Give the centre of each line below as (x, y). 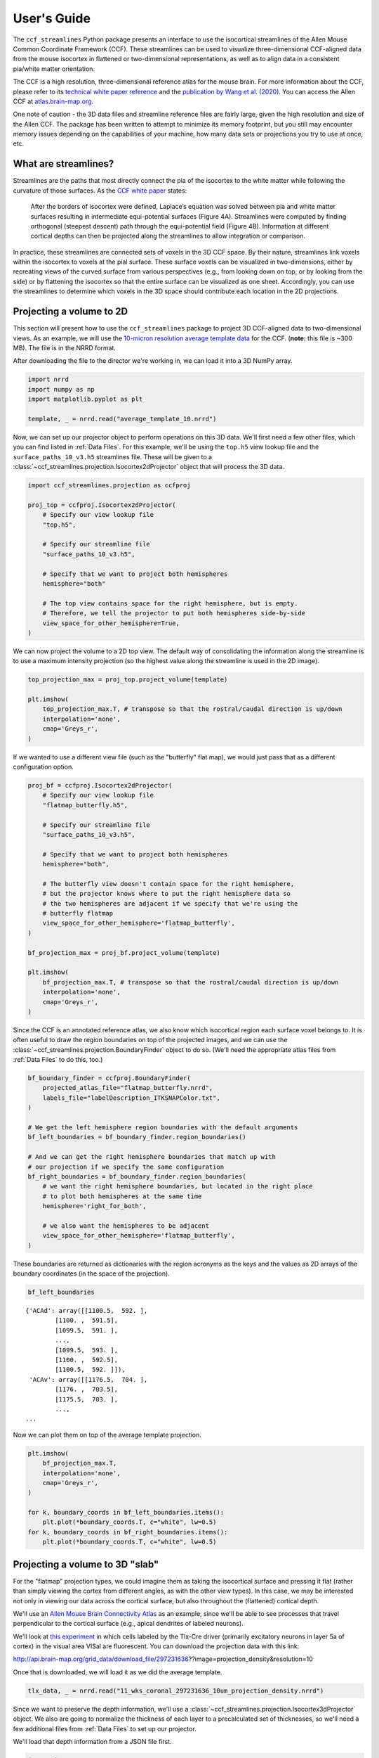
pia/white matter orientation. (54, 69)
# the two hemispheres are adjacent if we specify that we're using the (170, 903)
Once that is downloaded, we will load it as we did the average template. (118, 1672)
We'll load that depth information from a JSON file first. (92, 1742)
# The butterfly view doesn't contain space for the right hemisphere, (168, 884)
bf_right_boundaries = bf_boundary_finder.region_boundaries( (137, 1176)
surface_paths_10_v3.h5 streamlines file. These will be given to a (113, 456)
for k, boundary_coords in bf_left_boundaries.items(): (126, 1513)
